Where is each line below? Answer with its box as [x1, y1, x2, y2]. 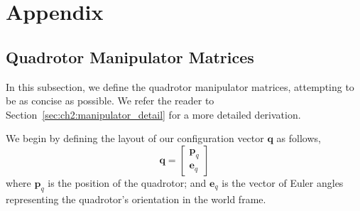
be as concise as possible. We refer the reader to [6, 93, 214, 108]
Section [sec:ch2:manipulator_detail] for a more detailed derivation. [6, 107, 301, 121]
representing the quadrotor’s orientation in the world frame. [6, 191, 266, 206]
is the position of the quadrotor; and [48, 175, 207, 190]
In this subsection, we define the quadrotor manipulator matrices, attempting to [6, 79, 354, 94]
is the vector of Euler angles [222, 175, 344, 190]
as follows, [276, 131, 321, 146]
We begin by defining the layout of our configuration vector [6, 131, 264, 146]
